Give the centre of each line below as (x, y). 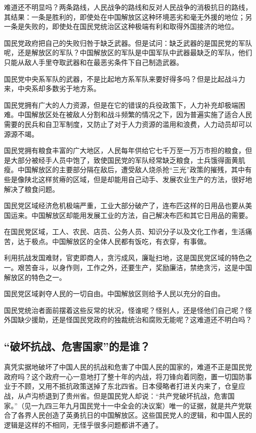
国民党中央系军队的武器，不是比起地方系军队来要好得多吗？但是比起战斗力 (125, 78)
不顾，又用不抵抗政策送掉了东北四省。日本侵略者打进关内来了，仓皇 (128, 386)
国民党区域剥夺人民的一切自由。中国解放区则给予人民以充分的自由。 (114, 294)
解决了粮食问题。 (32, 189)
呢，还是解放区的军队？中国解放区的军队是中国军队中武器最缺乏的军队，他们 (128, 52)
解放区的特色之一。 (35, 277)
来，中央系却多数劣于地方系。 (52, 88)
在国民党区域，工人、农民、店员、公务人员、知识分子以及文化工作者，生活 (125, 232)
